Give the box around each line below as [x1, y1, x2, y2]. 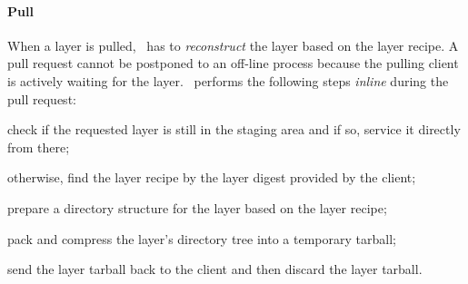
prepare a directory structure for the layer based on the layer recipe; [7, 198, 387, 217]
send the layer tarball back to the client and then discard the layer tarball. [7, 260, 423, 279]
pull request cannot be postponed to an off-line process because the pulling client [7, 54, 459, 73]
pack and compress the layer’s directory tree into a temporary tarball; [7, 229, 396, 248]
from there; [7, 137, 70, 156]
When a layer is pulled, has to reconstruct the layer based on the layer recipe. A [7, 35, 459, 54]
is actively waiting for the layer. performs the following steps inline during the [7, 71, 449, 90]
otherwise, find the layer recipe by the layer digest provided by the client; [7, 168, 416, 187]
